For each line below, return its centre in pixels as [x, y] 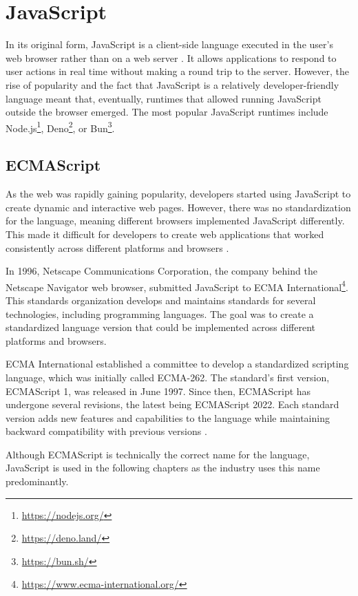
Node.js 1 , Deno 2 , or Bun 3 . [60, 127]
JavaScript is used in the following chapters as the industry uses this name [163, 468]
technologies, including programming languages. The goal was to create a [160, 313]
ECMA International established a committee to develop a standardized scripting [177, 364]
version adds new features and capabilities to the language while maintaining [168, 417]
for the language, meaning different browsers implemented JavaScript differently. [175, 221]
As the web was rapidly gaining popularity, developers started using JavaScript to [178, 194]
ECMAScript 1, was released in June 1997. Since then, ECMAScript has [158, 391]
